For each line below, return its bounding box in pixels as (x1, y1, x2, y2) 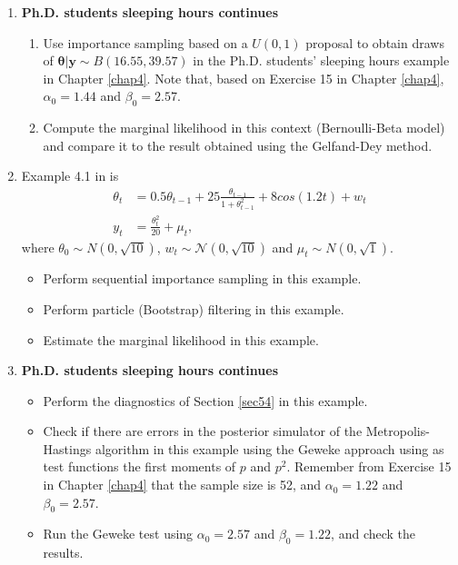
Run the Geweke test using (43, 524, 194, 543)
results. (43, 543, 84, 562)
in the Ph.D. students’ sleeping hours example (193, 51, 450, 70)
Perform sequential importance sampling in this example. (43, 269, 362, 288)
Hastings (43, 439, 92, 458)
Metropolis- (365, 421, 430, 441)
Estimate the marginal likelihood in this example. (43, 330, 319, 349)
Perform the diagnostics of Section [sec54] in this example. (43, 391, 368, 410)
